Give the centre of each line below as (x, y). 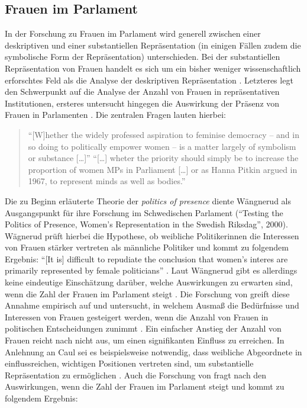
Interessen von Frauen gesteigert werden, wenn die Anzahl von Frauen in (137, 317)
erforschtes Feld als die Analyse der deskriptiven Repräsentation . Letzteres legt (149, 80)
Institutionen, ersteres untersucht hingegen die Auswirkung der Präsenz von (142, 103)
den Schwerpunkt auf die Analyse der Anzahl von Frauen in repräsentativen (142, 91)
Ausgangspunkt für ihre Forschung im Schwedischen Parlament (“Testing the (144, 212)
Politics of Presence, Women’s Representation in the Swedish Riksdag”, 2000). (146, 224)
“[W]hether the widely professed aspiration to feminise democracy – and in (164, 134)
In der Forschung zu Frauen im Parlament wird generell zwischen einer (133, 33)
